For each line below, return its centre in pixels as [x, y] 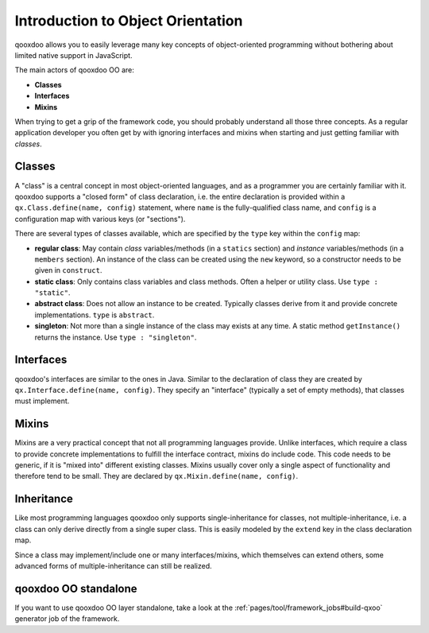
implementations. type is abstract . [95, 315]
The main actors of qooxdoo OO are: [75, 70]
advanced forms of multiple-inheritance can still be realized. [113, 565]
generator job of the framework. [67, 619]
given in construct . [68, 270]
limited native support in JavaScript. [73, 55]
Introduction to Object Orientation [129, 21]
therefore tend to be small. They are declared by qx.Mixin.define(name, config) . [156, 476]
